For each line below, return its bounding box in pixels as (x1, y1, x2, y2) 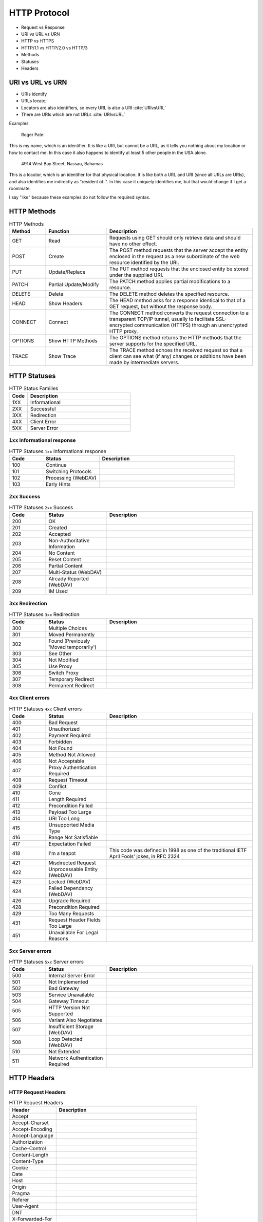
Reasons (48, 935, 69, 942)
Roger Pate (21, 131, 44, 137)
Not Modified (48, 656, 79, 663)
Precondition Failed (48, 802, 93, 809)
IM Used (48, 588, 68, 594)
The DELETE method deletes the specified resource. (109, 290, 229, 297)
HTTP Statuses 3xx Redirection (9, 611, 80, 618)
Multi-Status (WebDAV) (48, 568, 102, 575)
